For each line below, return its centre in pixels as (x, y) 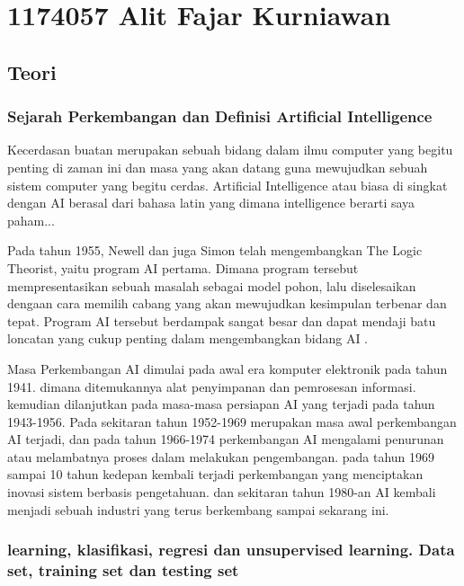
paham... (31, 220)
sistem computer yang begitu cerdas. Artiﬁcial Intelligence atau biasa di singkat (228, 185)
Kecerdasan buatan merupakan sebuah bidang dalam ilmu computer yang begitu (230, 150)
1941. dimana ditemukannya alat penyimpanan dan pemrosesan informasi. (212, 386)
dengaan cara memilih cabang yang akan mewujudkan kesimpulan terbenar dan (227, 303)
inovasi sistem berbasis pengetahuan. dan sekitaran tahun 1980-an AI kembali (222, 492)
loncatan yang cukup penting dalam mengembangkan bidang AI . (188, 338)
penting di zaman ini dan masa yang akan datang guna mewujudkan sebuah (218, 167)
